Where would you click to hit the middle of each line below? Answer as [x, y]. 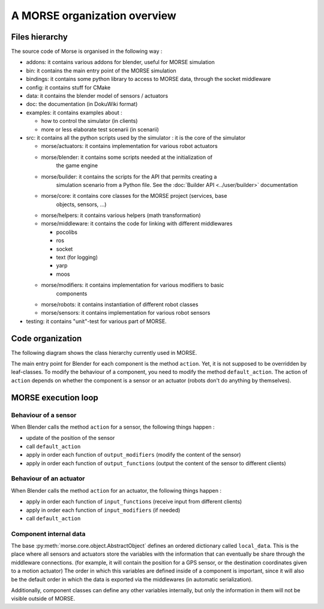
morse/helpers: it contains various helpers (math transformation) [121, 215]
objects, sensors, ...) [81, 204]
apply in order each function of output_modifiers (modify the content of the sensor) [133, 455]
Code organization [46, 338]
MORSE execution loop [55, 398]
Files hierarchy [40, 37]
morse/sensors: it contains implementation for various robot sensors [126, 313]
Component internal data [48, 533]
